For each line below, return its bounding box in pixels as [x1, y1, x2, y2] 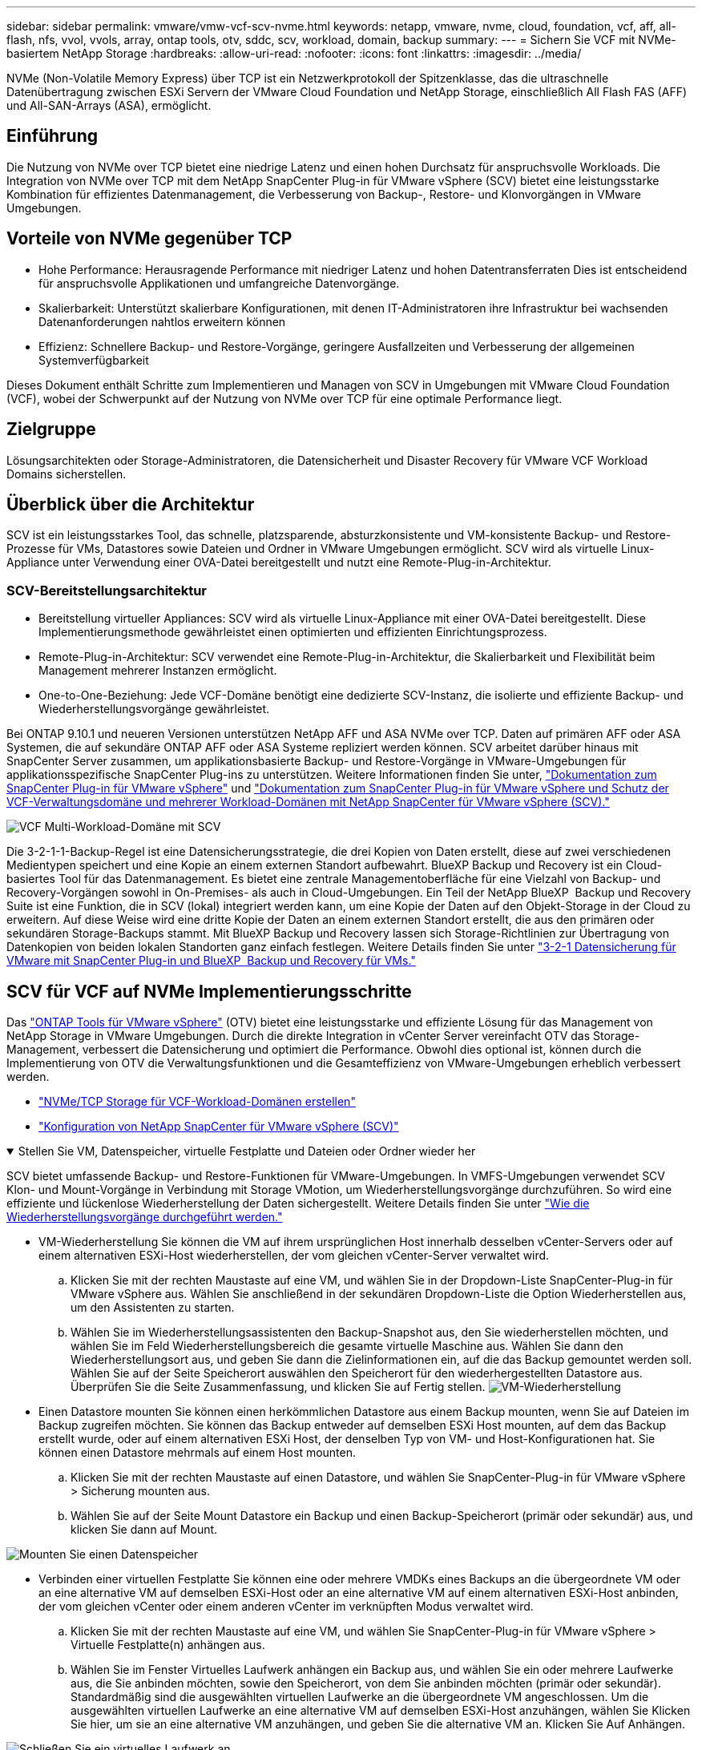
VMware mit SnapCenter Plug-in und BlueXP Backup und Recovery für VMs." [6, 954, 416, 968]
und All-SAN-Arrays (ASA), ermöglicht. [6, 99, 212, 112]
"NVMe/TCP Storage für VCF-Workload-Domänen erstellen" [38, 1094, 356, 1108]
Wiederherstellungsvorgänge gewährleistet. [38, 702, 270, 716]
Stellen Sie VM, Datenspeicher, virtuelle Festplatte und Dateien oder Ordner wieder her [18, 1143, 476, 1158]
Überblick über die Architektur [6, 494, 255, 514]
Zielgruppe [6, 419, 96, 440]
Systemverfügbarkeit [38, 353, 149, 367]
